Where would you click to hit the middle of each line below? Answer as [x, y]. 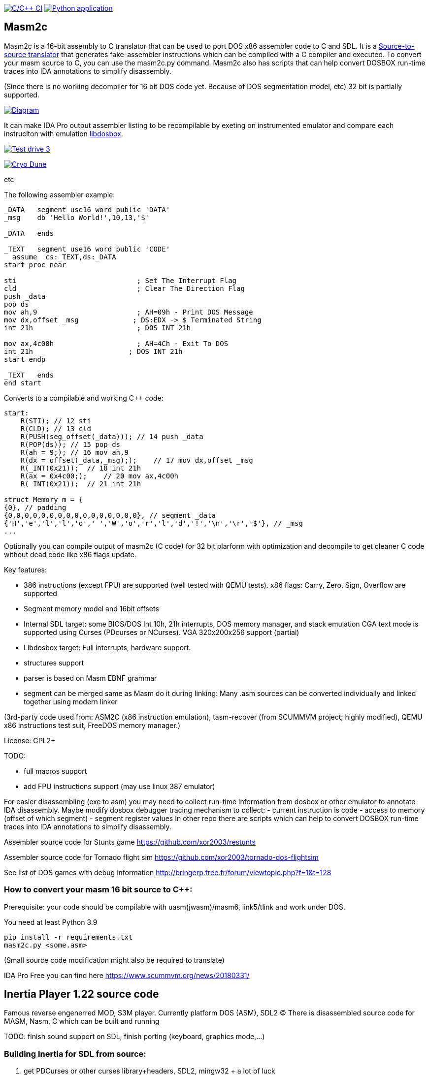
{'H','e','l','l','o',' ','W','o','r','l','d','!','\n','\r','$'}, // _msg [153, 523]
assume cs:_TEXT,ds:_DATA [64, 257]
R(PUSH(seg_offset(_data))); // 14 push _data [112, 436]
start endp [25, 359]
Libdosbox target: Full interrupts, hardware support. [107, 647]
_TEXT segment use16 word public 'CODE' [87, 249]
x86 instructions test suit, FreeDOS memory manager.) [92, 725]
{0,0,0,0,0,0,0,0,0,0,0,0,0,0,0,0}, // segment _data [110, 515]
